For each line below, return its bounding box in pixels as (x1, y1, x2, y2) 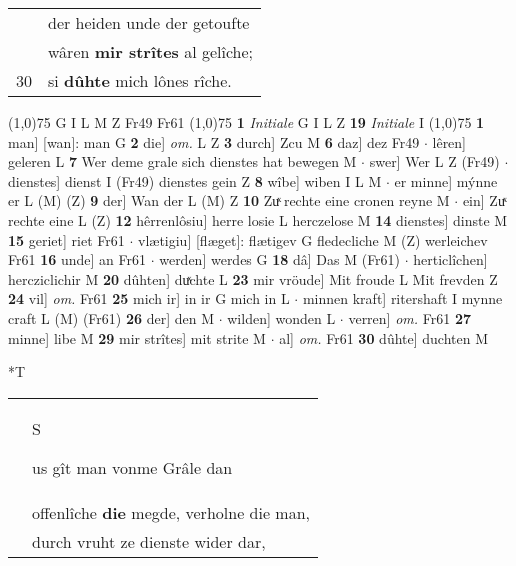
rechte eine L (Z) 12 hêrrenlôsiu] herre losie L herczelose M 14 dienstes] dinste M (8, 209, 508, 230)
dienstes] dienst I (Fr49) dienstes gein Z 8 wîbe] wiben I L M (8, 170, 382, 191)
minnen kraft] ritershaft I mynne (302, 288, 503, 309)
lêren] (432, 131, 467, 152)
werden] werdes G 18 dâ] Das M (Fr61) (159, 249, 401, 270)
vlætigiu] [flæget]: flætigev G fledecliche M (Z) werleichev (137, 229, 488, 250)
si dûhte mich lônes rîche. (48, 69, 232, 92)
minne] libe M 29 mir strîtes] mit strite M (8, 327, 266, 348)
